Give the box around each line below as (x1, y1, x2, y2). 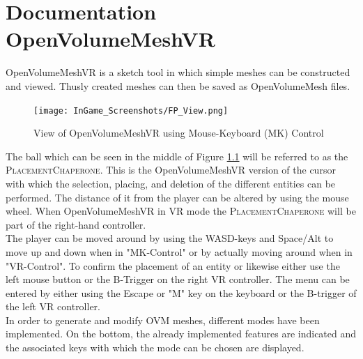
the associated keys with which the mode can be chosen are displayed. (6, 340, 304, 355)
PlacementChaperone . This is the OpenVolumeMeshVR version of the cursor (6, 162, 336, 177)
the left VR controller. (6, 299, 100, 314)
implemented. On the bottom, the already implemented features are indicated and (6, 326, 357, 341)
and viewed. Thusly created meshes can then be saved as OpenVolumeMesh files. (6, 78, 350, 93)
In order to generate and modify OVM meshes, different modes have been (6, 312, 320, 327)
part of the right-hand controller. (6, 217, 146, 231)
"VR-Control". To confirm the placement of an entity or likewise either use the (6, 258, 340, 273)
